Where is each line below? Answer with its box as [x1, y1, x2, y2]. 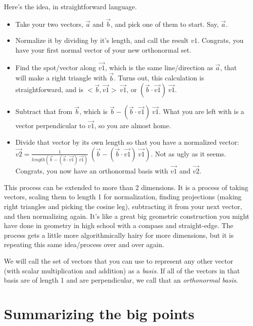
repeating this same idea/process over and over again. [4, 239, 164, 249]
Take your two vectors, [15, 19, 83, 29]
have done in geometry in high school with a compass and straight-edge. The [4, 220, 234, 230]
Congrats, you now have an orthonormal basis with [15, 166, 168, 176]
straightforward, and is [15, 84, 83, 95]
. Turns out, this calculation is [114, 73, 204, 83]
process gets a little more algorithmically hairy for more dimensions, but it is [4, 230, 234, 240]
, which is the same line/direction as [105, 62, 214, 72]
